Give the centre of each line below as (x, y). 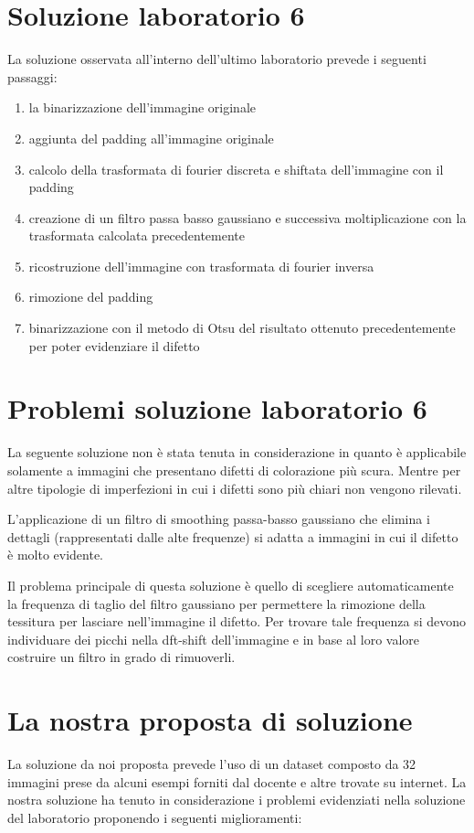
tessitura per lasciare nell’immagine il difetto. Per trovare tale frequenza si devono (237, 621)
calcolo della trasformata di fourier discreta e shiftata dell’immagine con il (236, 169)
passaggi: (32, 76)
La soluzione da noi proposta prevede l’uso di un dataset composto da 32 (212, 764)
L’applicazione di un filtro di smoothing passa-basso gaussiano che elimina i (219, 519)
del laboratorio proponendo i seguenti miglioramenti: (155, 817)
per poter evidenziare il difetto (114, 345)
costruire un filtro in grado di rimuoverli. (121, 657)
